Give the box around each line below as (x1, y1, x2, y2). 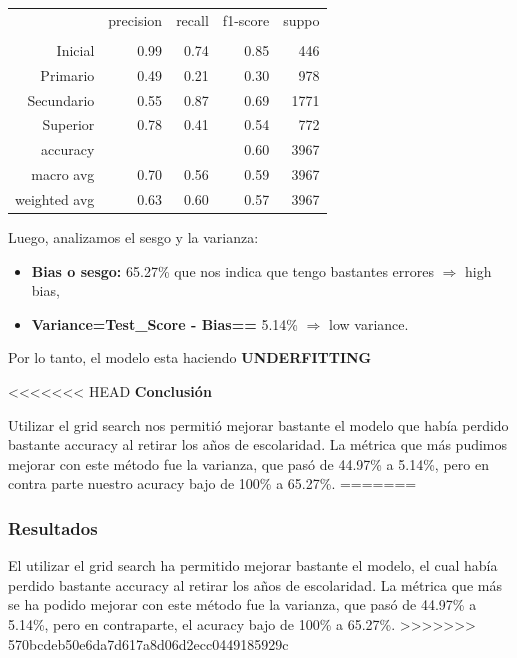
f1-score (222, 9, 270, 30)
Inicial (56, 39, 95, 60)
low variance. (329, 313, 409, 334)
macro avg (31, 164, 95, 185)
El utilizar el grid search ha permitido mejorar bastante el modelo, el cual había (8, 555, 498, 576)
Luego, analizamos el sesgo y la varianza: (8, 227, 259, 247)
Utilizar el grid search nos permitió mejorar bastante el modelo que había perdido (8, 414, 509, 435)
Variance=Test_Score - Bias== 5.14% (31, 313, 298, 334)
